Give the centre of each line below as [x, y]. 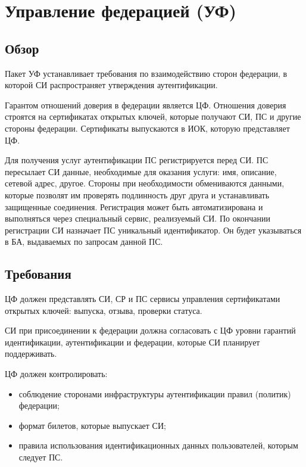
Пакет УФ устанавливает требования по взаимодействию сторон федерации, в [146, 73]
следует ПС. [41, 457]
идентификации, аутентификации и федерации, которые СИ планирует [132, 342]
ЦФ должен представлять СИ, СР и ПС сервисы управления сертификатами [143, 299]
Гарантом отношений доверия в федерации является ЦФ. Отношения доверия [146, 105]
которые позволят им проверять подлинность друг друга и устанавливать [137, 194]
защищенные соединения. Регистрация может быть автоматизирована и [134, 206]
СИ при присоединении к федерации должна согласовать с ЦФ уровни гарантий [150, 330]
